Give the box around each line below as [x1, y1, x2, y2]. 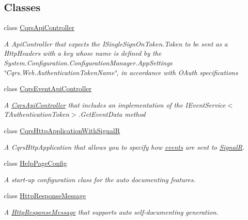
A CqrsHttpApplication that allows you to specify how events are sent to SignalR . [4, 141, 245, 152]
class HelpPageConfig [4, 158, 67, 168]
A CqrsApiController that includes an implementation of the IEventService [4, 99, 226, 110]
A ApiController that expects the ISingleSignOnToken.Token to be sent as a [4, 38, 228, 48]
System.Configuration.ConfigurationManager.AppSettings [4, 57, 172, 67]
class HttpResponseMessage [4, 190, 86, 201]
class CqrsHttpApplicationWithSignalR [4, 125, 120, 135]
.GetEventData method [78, 109, 146, 119]
